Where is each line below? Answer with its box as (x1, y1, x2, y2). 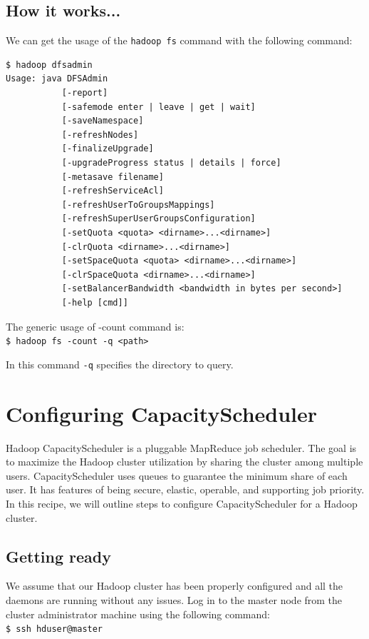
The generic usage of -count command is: (6, 318, 184, 333)
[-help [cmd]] (61, 297, 128, 308)
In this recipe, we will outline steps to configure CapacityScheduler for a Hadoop (6, 495, 358, 510)
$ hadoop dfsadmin (6, 59, 93, 70)
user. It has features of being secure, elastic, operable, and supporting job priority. (6, 482, 365, 497)
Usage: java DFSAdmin (6, 74, 108, 84)
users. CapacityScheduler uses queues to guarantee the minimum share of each (6, 468, 348, 483)
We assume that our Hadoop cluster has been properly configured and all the (6, 578, 343, 593)
